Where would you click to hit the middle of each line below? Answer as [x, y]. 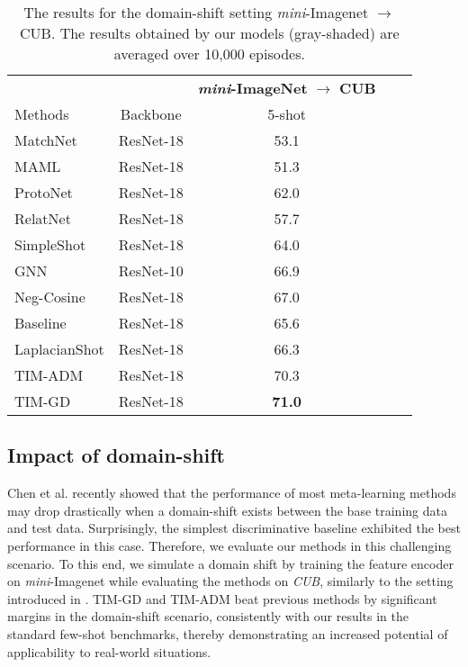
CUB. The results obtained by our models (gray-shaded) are [210, 33]
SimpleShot [50, 244]
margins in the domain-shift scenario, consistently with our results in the [208, 616]
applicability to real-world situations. [109, 651]
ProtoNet [44, 192]
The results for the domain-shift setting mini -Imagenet [196, 12]
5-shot [287, 114]
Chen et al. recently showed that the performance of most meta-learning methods [232, 493]
